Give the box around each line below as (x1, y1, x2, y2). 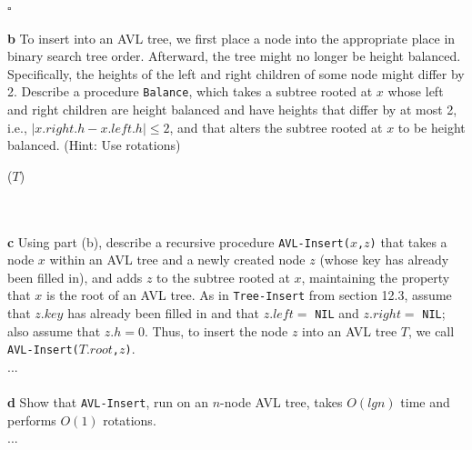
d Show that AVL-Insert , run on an (7, 393, 209, 412)
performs (7, 410, 56, 429)
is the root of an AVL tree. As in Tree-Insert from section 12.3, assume (46, 285, 452, 305)
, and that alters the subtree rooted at (169, 117, 383, 136)
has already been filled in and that (67, 304, 260, 323)
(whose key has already (319, 250, 449, 269)
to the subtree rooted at (156, 267, 290, 286)
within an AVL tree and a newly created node (49, 250, 306, 269)
